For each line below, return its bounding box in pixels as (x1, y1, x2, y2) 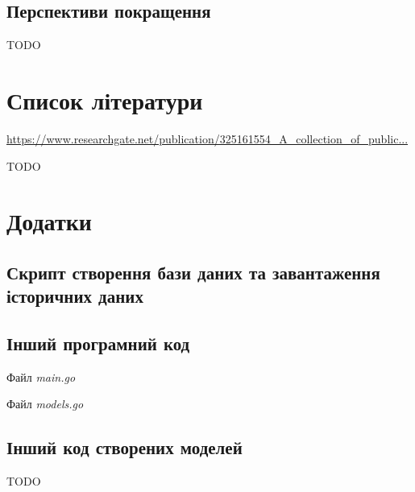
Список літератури (6, 83, 203, 116)
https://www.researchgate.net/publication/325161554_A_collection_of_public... (6, 130, 409, 147)
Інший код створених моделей (6, 435, 243, 460)
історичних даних (6, 283, 143, 308)
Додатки (6, 205, 92, 238)
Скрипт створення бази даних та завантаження (6, 259, 380, 284)
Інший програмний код (6, 331, 190, 356)
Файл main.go (6, 368, 76, 385)
